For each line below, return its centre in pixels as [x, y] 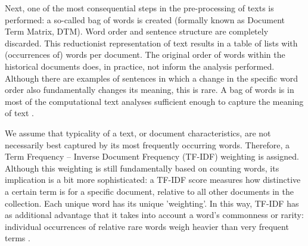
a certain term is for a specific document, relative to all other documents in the [149, 191]
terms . [18, 238]
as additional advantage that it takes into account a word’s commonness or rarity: [154, 215]
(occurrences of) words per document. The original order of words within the [145, 55]
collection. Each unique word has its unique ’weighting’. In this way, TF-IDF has [152, 203]
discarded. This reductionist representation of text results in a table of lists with [151, 43]
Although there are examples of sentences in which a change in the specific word [151, 78]
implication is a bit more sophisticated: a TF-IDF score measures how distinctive [153, 180]
